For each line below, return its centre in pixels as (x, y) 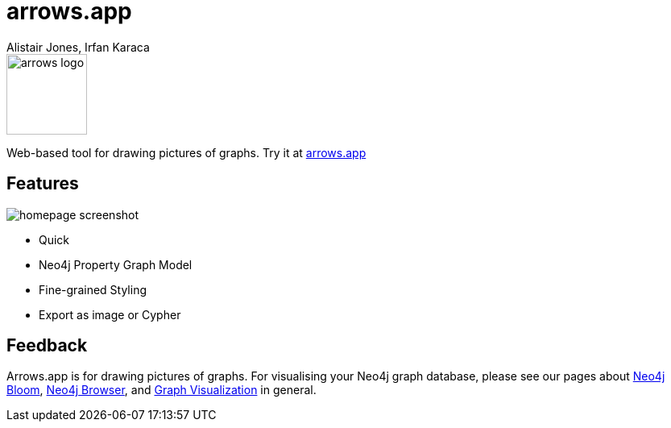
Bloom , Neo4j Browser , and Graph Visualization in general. (162, 390)
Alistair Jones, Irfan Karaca (78, 47)
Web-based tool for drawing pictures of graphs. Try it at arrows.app (186, 152)
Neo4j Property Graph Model (116, 264)
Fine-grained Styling (93, 289)
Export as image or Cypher (110, 314)
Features (43, 184)
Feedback (47, 346)
